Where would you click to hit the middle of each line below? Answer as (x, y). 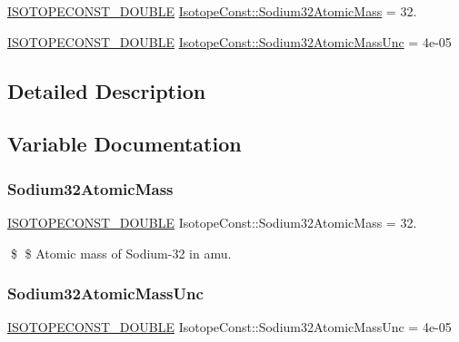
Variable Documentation (125, 144)
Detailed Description (107, 90)
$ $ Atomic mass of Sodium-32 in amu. (121, 253)
